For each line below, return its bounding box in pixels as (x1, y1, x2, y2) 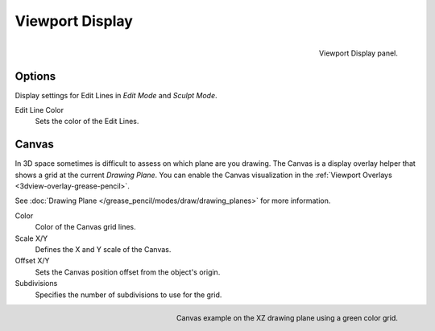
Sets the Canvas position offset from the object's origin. (35, 267, 221, 277)
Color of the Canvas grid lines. (35, 222, 136, 232)
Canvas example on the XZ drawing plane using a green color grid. (176, 312, 398, 322)
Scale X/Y (14, 234, 48, 243)
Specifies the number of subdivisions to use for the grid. (35, 290, 222, 300)
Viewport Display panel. (318, 48, 398, 58)
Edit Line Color (14, 106, 64, 115)
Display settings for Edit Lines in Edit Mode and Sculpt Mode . (14, 90, 217, 100)
